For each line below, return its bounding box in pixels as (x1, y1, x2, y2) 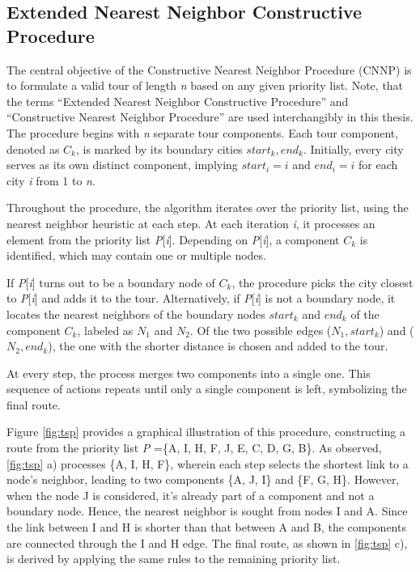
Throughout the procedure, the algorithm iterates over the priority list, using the (6, 199, 409, 216)
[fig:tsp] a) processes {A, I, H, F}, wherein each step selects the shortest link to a (6, 455, 409, 472)
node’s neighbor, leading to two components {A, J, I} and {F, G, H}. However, (6, 471, 400, 488)
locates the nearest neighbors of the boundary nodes (6, 305, 265, 322)
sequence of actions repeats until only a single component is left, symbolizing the (6, 380, 407, 397)
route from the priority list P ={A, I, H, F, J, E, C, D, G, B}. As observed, (6, 439, 382, 456)
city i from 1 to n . (6, 172, 95, 189)
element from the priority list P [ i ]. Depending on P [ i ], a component (6, 231, 340, 248)
